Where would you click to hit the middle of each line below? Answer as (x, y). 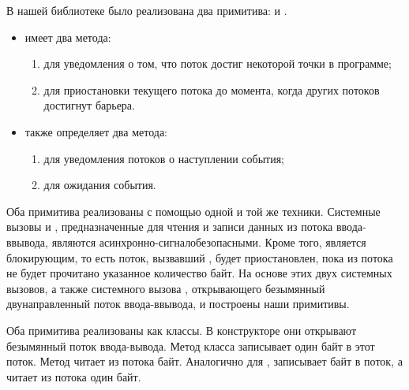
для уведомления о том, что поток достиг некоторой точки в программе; (218, 63)
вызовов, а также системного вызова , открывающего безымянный (166, 288)
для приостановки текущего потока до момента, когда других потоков (212, 89)
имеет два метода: (68, 37)
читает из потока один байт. (74, 376)
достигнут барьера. (89, 105)
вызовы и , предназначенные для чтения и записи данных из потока (170, 227)
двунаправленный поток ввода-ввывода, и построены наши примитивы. (178, 304)
